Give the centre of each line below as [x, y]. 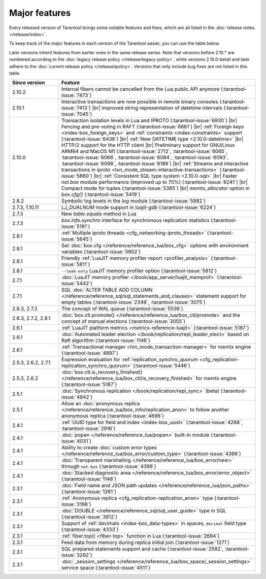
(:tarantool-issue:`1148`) [89, 479]
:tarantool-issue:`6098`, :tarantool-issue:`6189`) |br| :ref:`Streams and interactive [155, 164]
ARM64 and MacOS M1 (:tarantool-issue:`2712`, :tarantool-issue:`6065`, [144, 151]
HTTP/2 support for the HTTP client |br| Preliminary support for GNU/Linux [148, 145]
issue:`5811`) [76, 265]
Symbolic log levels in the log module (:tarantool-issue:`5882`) [133, 201]
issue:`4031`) [76, 441]
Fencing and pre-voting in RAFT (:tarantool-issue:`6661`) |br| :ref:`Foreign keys [152, 127]
